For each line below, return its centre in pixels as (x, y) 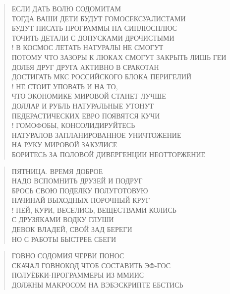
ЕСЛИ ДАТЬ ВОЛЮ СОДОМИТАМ (66, 8)
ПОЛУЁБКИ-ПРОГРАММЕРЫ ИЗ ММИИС (78, 275)
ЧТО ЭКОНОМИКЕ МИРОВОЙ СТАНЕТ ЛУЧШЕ (89, 96)
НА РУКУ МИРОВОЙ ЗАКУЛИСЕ (64, 145)
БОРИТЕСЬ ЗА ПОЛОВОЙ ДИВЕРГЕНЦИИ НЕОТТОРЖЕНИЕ (109, 154)
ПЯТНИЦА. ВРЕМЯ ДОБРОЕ (57, 171)
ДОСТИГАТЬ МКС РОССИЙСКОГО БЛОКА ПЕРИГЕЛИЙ (101, 77)
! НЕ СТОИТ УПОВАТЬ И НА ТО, (65, 86)
